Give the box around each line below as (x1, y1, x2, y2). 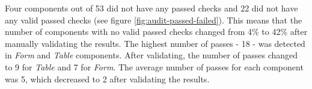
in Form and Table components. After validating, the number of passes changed (5, 49, 298, 61)
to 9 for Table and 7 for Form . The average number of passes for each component (5, 60, 304, 73)
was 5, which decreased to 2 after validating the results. (5, 72, 210, 85)
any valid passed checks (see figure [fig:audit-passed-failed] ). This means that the (5, 13, 302, 26)
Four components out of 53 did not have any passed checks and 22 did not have (5, 2, 298, 14)
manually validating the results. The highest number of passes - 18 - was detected (5, 37, 305, 49)
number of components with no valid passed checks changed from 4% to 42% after (5, 25, 308, 38)
